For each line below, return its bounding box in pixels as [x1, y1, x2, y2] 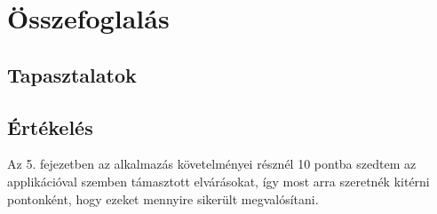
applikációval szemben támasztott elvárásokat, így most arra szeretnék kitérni [7, 171, 430, 190]
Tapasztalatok [7, 60, 137, 88]
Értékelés [7, 113, 93, 140]
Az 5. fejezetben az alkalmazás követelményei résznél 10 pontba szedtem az [7, 155, 417, 173]
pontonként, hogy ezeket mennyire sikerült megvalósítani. [7, 189, 319, 208]
